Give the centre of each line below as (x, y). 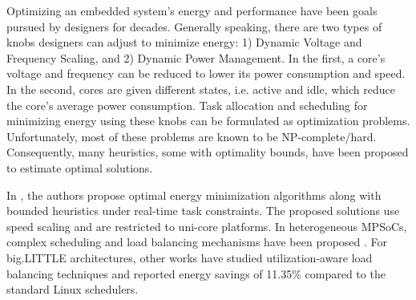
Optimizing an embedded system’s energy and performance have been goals (192, 10)
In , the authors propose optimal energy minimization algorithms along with (194, 195)
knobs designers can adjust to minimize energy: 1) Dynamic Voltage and (184, 42)
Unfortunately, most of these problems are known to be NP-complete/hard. (192, 136)
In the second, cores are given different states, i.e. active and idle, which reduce (201, 89)
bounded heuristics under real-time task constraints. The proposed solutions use (203, 211)
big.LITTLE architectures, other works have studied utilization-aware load (190, 257)
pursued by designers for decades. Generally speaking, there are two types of (194, 26)
